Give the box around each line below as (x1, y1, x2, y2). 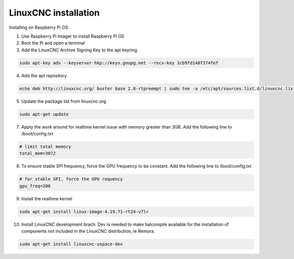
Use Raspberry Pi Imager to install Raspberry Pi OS (21, 33, 124, 39)
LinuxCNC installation (9, 7, 100, 18)
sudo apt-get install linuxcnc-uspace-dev (19, 241, 123, 247)
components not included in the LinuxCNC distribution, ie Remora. (21, 228, 155, 234)
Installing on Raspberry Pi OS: (9, 24, 70, 30)
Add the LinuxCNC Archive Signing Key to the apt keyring (21, 47, 137, 53)
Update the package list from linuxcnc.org (21, 98, 106, 104)
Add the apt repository (21, 72, 67, 78)
